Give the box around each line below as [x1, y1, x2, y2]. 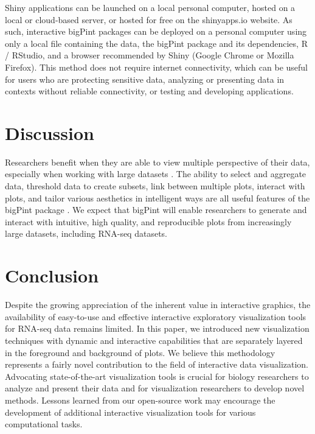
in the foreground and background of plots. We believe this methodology [5, 346, 275, 359]
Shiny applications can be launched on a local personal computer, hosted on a [5, 1, 296, 13]
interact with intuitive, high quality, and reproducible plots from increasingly [5, 215, 292, 228]
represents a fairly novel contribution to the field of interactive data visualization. [5, 358, 309, 371]
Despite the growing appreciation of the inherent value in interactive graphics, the [5, 298, 311, 311]
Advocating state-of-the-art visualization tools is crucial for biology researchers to [5, 369, 309, 382]
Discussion [5, 120, 94, 145]
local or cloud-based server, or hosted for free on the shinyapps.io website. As [5, 13, 292, 26]
